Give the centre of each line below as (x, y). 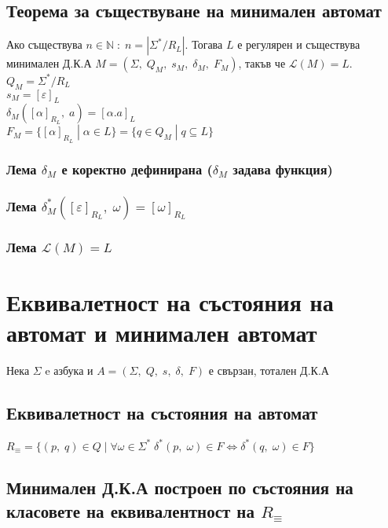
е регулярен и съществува (299, 44)
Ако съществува (44, 44)
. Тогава (204, 44)
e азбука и (69, 370)
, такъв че (262, 63)
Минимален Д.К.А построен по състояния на (180, 488)
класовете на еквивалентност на (130, 510)
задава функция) (283, 169)
